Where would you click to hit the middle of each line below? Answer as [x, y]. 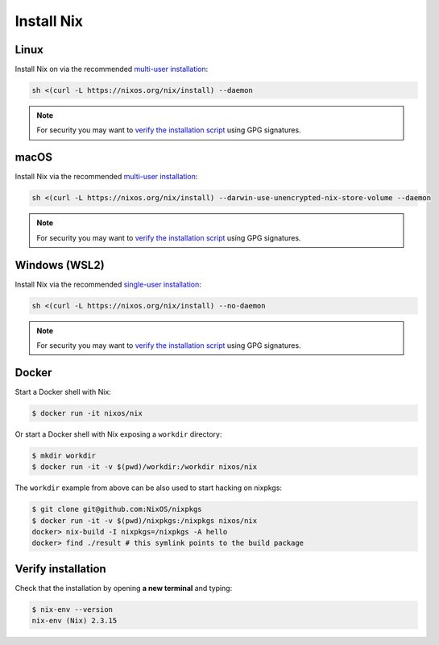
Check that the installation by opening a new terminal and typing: [124, 588]
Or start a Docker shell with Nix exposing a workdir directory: [118, 434]
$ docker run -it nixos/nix [87, 413]
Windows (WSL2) [60, 265]
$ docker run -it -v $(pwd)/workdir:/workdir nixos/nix [145, 467]
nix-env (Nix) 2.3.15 [75, 621]
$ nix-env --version [72, 609]
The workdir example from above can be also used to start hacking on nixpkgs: [148, 488]
